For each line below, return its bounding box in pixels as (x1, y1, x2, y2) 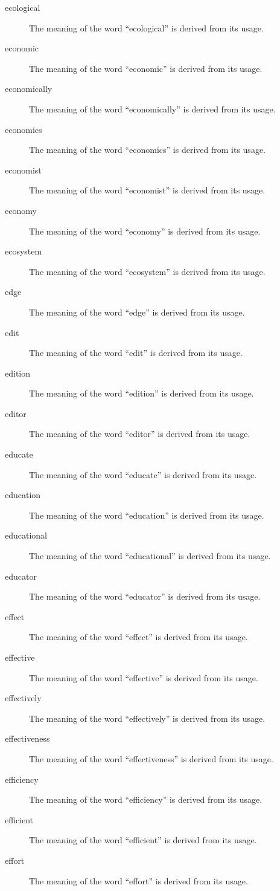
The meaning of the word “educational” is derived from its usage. (29, 549, 271, 562)
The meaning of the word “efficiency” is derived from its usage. (29, 793, 262, 806)
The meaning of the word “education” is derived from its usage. (29, 508, 264, 521)
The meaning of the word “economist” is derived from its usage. (29, 184, 266, 196)
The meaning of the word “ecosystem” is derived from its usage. (29, 265, 266, 277)
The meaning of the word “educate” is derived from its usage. (29, 468, 257, 481)
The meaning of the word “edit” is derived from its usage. (29, 346, 243, 359)
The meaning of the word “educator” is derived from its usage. (29, 590, 261, 603)
